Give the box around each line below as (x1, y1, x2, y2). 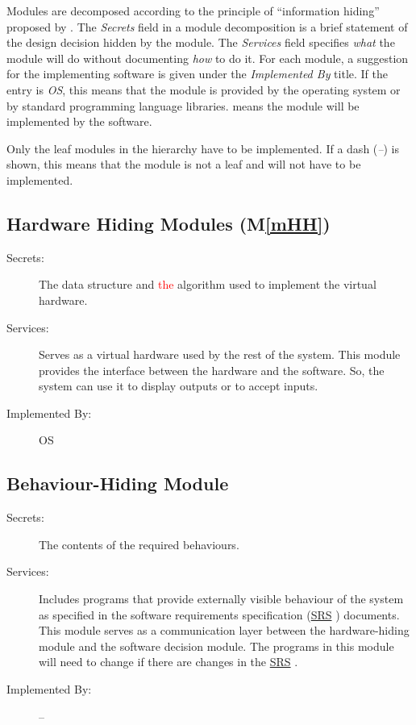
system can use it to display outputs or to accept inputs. (39, 377, 318, 394)
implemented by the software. (6, 113, 152, 130)
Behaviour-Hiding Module (6, 471, 229, 496)
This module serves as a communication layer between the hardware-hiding (39, 622, 410, 639)
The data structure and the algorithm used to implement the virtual (39, 276, 376, 293)
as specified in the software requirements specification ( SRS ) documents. (39, 606, 400, 623)
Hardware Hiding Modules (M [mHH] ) (6, 210, 331, 235)
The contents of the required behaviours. (39, 535, 239, 552)
